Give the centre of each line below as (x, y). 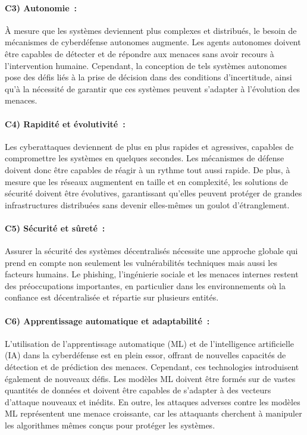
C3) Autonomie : (41, 7)
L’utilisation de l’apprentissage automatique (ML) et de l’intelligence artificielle (150, 343)
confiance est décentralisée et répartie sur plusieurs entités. (112, 297)
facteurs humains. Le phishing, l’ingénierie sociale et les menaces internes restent (152, 274)
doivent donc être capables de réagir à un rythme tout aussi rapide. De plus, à (148, 169)
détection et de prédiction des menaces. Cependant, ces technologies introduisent (152, 367)
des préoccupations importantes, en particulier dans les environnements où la (145, 285)
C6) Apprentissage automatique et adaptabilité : (107, 320)
